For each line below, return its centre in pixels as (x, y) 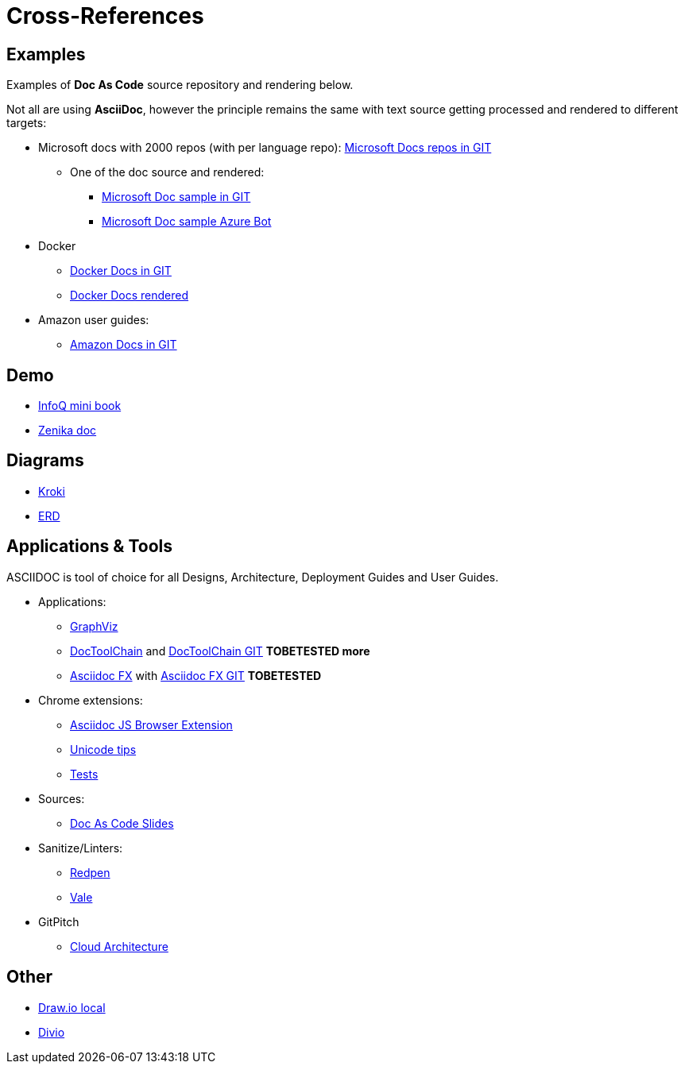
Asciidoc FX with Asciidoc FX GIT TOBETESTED (196, 675)
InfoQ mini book (80, 406)
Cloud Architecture (119, 946)
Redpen (90, 872)
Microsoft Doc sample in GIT (176, 197)
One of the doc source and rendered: (167, 172)
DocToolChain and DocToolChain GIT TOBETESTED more (220, 651)
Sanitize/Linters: (81, 848)
